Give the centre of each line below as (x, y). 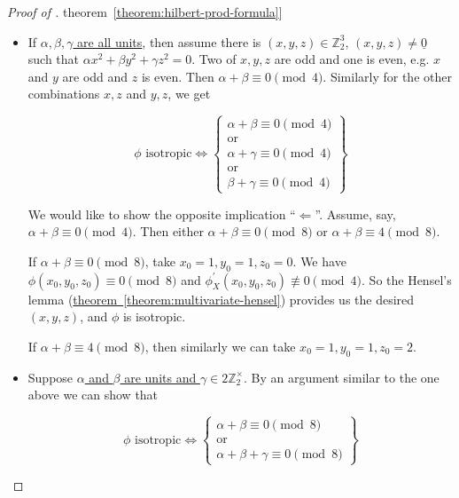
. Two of (214, 59)
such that (54, 59)
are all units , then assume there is (169, 41)
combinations (64, 94)
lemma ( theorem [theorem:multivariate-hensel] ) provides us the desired (221, 299)
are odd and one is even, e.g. (352, 59)
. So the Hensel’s (407, 279)
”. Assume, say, (355, 213)
